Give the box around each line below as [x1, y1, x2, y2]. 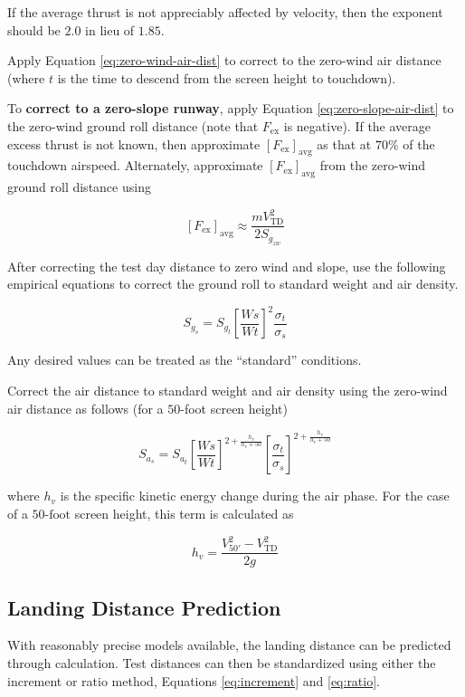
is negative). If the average [283, 116, 432, 135]
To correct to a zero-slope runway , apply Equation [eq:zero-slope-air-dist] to [7, 99, 454, 118]
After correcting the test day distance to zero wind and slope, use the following [7, 256, 446, 275]
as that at [317, 134, 372, 153]
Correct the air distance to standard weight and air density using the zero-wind [7, 381, 448, 400]
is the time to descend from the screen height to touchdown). [57, 68, 396, 87]
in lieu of [85, 20, 135, 39]
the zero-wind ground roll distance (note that [7, 116, 259, 135]
